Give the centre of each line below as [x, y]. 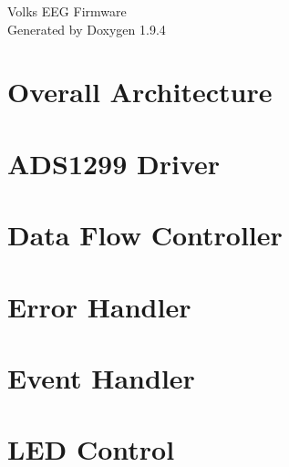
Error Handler [99, 306]
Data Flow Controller [145, 235]
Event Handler [101, 377]
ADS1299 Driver [114, 163]
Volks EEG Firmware [67, 11]
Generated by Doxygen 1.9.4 [87, 29]
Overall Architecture [140, 92]
